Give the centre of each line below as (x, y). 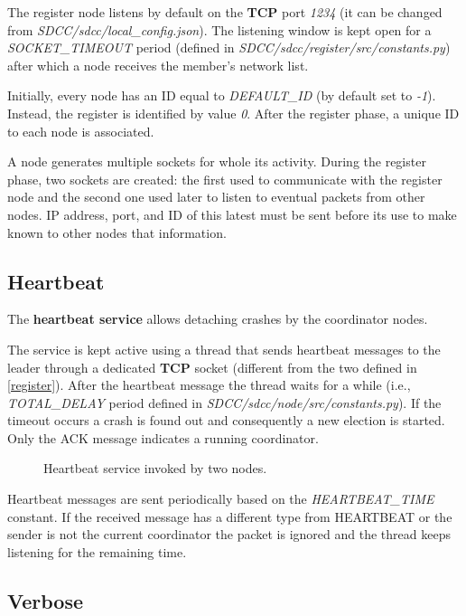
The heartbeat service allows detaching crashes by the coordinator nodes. (218, 319)
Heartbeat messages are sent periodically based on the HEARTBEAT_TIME (221, 499)
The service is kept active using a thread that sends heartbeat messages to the (224, 349)
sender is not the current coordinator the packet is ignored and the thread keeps (229, 534)
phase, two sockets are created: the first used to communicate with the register (225, 179)
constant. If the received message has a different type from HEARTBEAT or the (230, 516)
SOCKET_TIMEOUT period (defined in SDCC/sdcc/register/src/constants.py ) (229, 47)
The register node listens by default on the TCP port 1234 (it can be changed (225, 12)
